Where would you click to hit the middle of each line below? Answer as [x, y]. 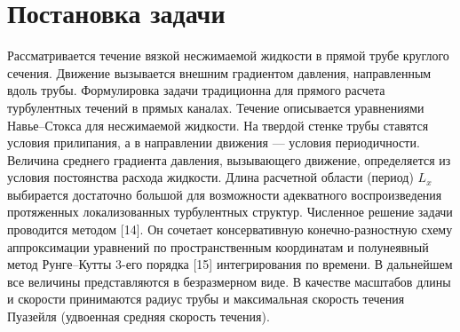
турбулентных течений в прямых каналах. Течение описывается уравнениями [216, 107]
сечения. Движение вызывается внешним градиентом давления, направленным [219, 72]
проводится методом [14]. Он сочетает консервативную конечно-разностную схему [230, 229]
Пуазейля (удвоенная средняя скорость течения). [139, 316]
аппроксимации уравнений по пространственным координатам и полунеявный [218, 246]
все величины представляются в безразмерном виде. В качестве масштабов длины [229, 281]
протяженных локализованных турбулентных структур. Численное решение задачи [230, 212]
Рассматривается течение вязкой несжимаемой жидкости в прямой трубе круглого [228, 55]
